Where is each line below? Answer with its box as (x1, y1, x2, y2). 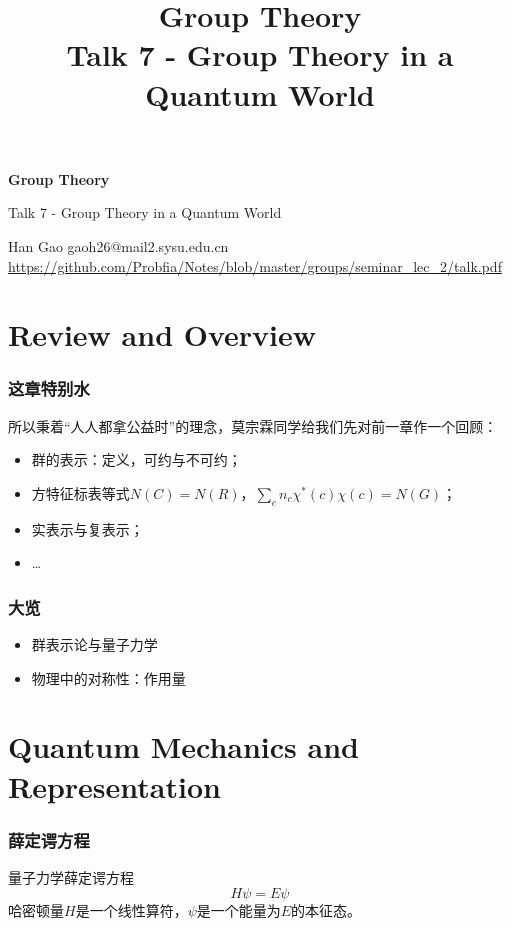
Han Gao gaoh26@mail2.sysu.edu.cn (8, 235, 229, 256)
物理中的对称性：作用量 (31, 667, 186, 688)
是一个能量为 (196, 899, 281, 920)
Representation (8, 765, 221, 806)
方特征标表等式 (31, 482, 130, 503)
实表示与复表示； (31, 518, 144, 539)
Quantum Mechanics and (8, 726, 359, 767)
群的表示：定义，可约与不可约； (31, 449, 242, 470)
